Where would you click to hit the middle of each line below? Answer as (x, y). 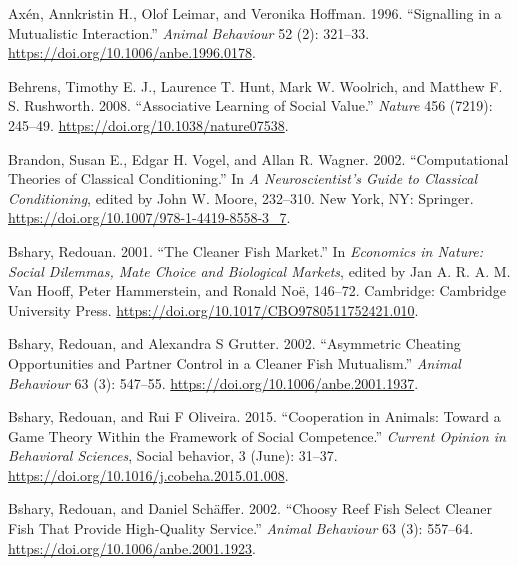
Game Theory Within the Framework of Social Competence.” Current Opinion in (257, 435)
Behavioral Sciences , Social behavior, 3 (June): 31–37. (173, 455)
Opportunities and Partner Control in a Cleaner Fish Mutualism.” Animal (234, 362)
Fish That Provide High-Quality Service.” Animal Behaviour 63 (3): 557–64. (241, 528)
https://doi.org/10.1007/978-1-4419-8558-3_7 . (149, 217)
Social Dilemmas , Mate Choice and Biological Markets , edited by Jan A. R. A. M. (259, 270)
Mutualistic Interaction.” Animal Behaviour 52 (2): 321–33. (189, 32)
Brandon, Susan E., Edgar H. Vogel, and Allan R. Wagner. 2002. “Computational (258, 158)
